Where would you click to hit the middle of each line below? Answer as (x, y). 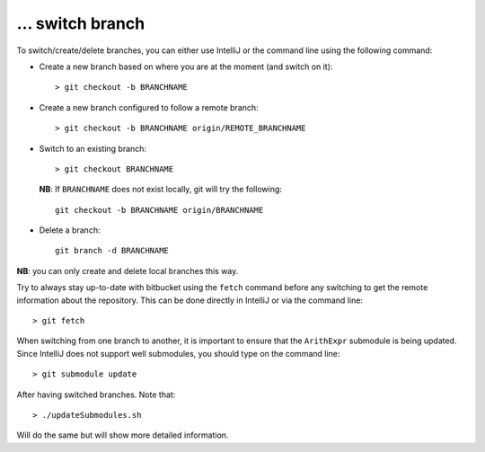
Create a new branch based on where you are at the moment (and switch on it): (186, 66)
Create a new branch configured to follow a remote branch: (149, 107)
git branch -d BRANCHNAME (112, 251)
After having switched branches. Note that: (96, 394)
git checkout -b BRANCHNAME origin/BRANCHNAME (159, 210)
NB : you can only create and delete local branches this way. (128, 270)
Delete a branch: (70, 230)
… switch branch (81, 23)
